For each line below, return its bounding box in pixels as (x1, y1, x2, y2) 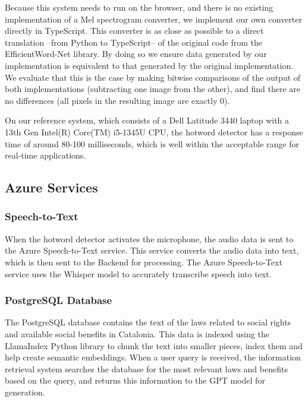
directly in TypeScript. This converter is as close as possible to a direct (5, 24, 264, 37)
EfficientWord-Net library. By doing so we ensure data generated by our (5, 48, 267, 60)
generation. (5, 385, 45, 398)
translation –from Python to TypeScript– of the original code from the (5, 36, 262, 48)
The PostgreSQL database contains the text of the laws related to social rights (5, 316, 291, 328)
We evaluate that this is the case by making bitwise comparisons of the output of (5, 71, 301, 83)
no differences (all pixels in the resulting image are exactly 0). (5, 94, 230, 106)
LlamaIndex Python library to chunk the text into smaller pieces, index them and (5, 339, 303, 352)
